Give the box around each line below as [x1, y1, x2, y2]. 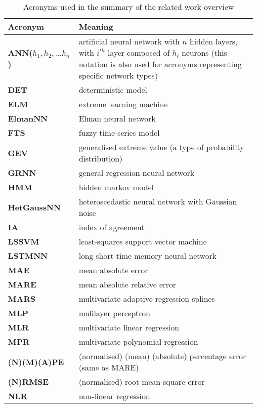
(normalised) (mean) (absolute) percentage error [79, 350, 246, 362]
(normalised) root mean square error [79, 376, 205, 387]
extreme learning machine [79, 98, 168, 110]
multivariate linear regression [79, 322, 179, 333]
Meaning [79, 21, 113, 32]
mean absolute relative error [79, 279, 176, 290]
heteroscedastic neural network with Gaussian [79, 196, 237, 207]
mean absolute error [79, 264, 148, 276]
